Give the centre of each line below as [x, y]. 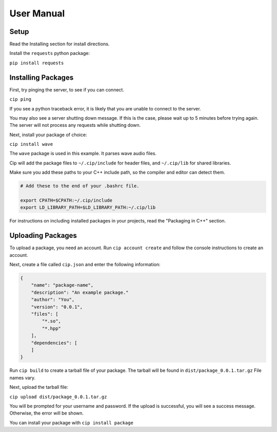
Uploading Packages [43, 236]
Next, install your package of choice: [48, 135]
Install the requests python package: [50, 53]
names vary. [23, 378]
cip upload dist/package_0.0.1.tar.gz [58, 397]
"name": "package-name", [62, 285]
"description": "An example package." [80, 292]
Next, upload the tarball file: [39, 387]
